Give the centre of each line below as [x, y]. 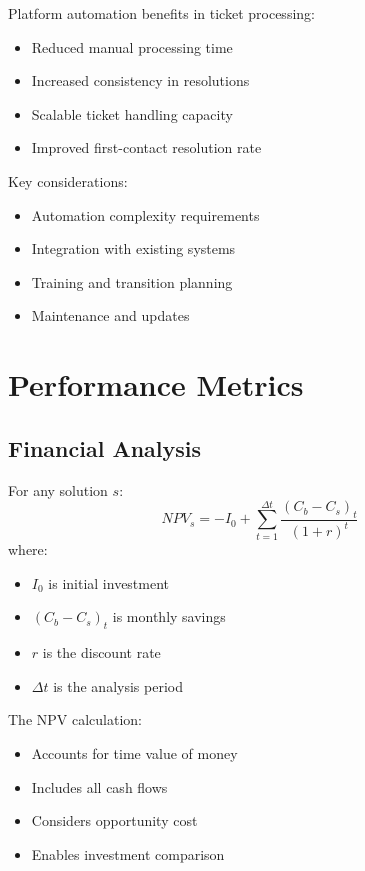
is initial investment [109, 582]
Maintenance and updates [110, 315]
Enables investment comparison [128, 853]
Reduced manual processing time [132, 46]
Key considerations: [68, 180]
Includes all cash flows [99, 786]
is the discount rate [101, 652]
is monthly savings [169, 616]
